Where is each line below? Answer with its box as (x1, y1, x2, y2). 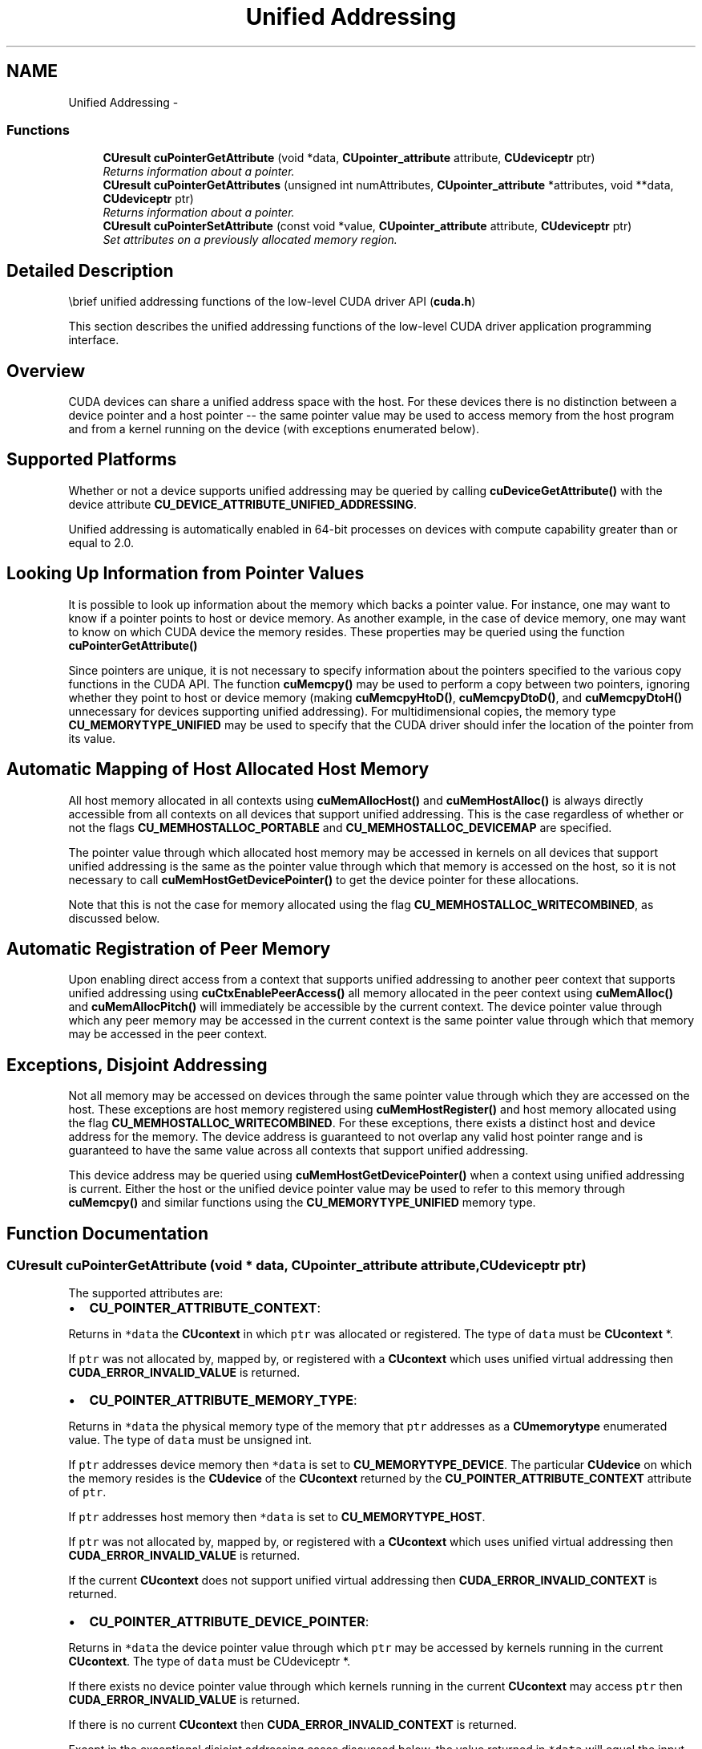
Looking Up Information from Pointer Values (6, 563, 365, 584)
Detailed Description (6, 260, 174, 281)
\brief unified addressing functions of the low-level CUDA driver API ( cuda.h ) (68, 294, 476, 309)
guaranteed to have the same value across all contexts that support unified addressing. (68, 1143, 529, 1158)
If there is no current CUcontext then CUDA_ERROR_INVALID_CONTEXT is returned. (68, 1718, 518, 1732)
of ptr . (68, 1485, 107, 1499)
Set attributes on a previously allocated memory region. (103, 233, 397, 247)
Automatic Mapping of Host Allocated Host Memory (6, 759, 430, 780)
